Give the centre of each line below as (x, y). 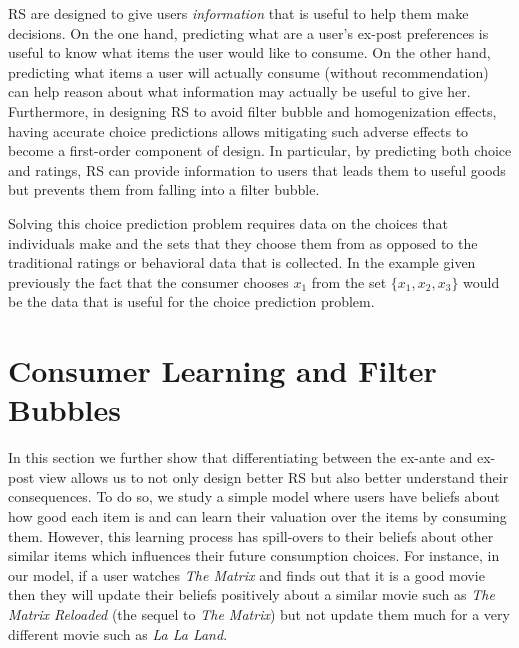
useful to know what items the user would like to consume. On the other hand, (249, 52)
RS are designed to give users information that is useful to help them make (238, 13)
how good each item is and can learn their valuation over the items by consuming (257, 516)
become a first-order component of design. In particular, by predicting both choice (260, 150)
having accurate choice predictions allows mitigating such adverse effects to (238, 130)
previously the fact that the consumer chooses (148, 281)
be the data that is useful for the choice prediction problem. (191, 301)
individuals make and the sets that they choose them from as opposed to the (243, 242)
